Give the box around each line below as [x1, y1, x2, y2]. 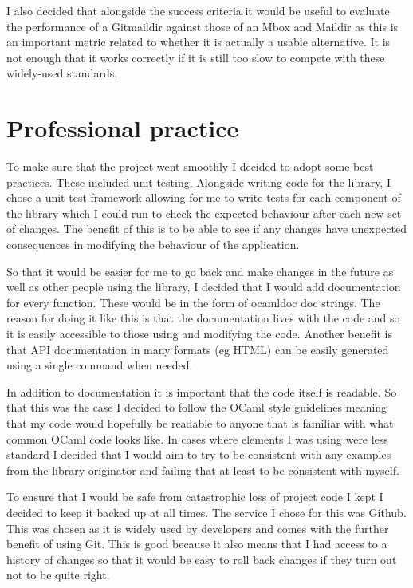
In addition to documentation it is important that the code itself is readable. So [6, 383, 397, 400]
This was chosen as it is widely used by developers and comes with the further [6, 519, 389, 536]
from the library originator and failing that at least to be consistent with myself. [6, 461, 399, 478]
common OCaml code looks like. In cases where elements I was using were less [6, 430, 388, 447]
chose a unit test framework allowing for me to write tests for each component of [6, 189, 401, 206]
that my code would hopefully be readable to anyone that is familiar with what [6, 415, 394, 431]
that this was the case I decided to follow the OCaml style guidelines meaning [6, 399, 387, 416]
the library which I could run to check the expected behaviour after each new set [6, 204, 402, 221]
